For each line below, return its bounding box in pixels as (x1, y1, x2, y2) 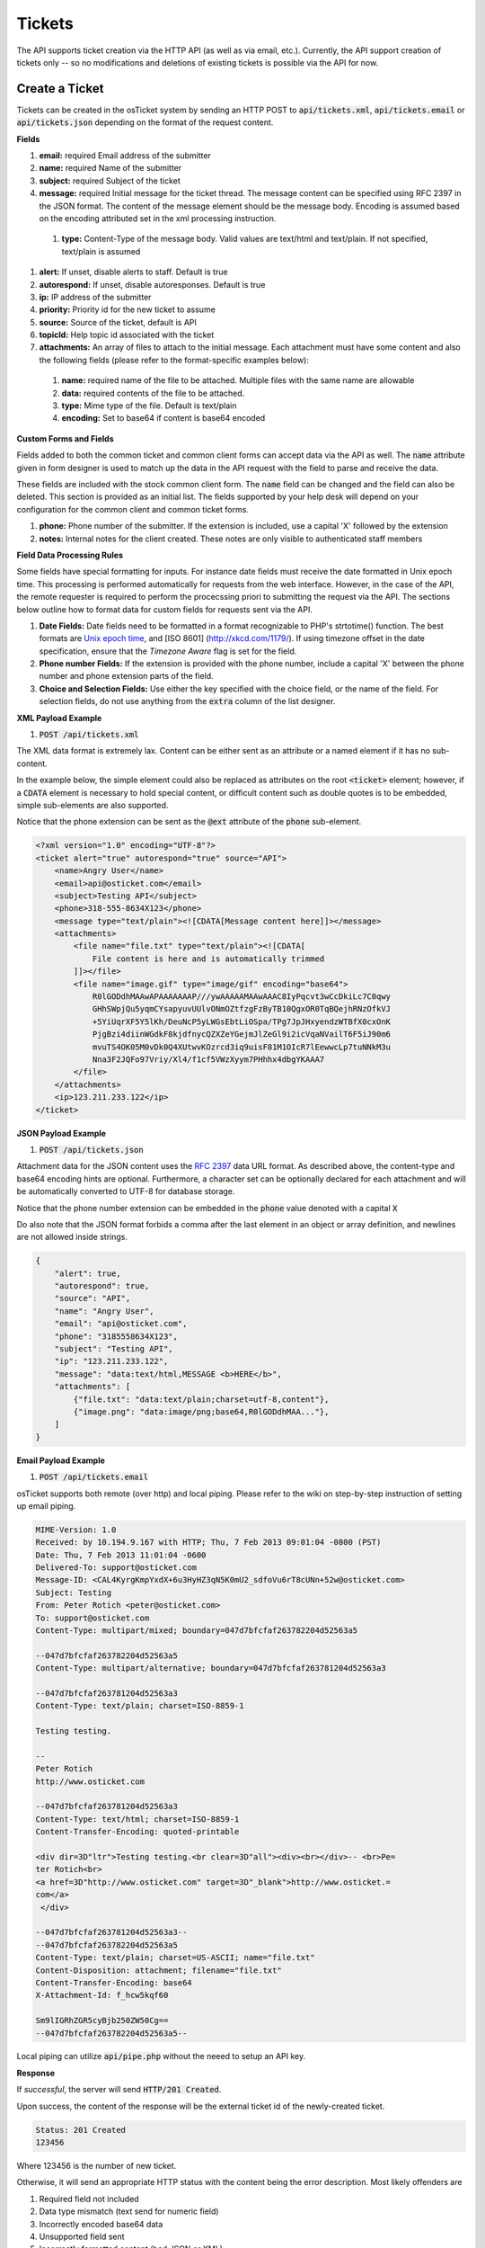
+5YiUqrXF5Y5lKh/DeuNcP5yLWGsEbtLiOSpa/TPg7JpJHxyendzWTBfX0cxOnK (92, 1016, 391, 1027)
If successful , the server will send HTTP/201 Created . (16, 2084, 222, 2095)
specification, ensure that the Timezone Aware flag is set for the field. (39, 646, 297, 656)
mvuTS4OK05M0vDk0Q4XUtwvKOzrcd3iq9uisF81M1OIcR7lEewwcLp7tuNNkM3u (92, 1041, 391, 1052)
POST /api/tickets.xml (39, 729, 139, 740)
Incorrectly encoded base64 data (39, 2218, 163, 2229)
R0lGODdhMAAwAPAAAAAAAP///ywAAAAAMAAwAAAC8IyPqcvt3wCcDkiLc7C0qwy (92, 992, 391, 1002)
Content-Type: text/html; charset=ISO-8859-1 (35, 1814, 240, 1824)
